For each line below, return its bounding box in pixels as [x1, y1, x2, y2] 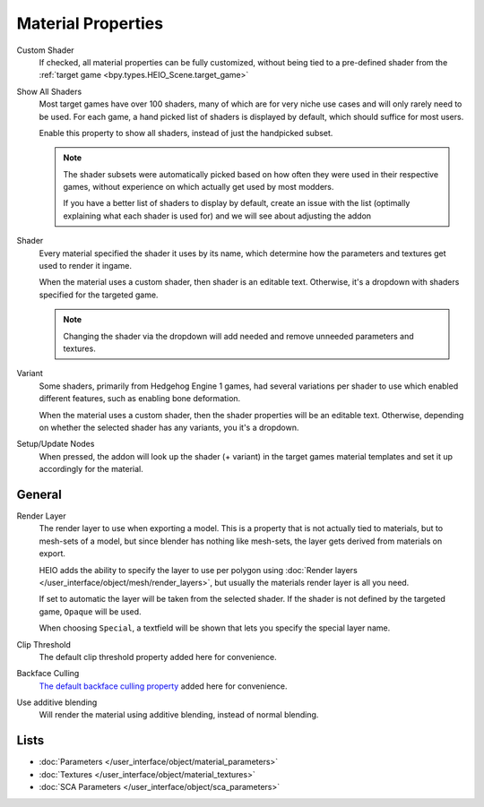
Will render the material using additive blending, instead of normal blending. [39, 709, 319, 720]
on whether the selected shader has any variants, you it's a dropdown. [39, 422, 299, 433]
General [16, 486, 63, 502]
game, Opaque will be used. [39, 605, 143, 617]
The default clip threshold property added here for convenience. [39, 651, 277, 662]
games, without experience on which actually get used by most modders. [63, 182, 334, 193]
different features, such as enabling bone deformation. [39, 393, 241, 404]
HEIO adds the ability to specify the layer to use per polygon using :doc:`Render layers [39, 564, 358, 575]
